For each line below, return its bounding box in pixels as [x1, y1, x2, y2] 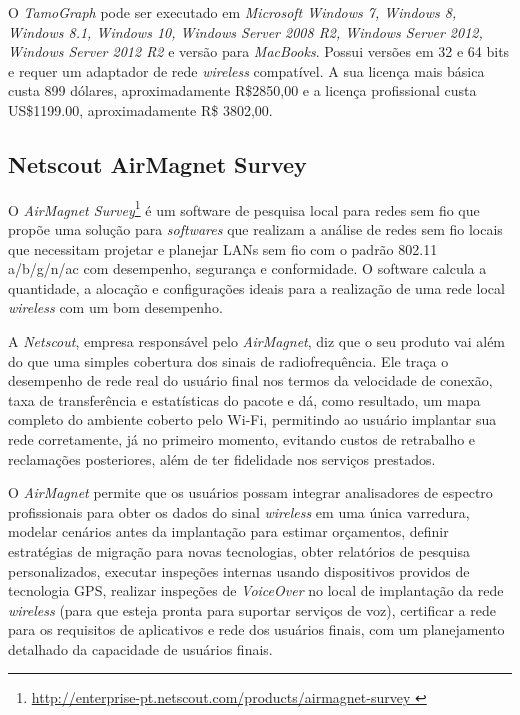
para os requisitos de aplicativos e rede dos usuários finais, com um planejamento [8, 619, 505, 640]
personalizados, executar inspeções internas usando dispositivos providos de [8, 560, 470, 581]
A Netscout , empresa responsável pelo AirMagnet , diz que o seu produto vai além [8, 330, 506, 351]
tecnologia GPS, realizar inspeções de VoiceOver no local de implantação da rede [8, 580, 504, 601]
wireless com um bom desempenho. [8, 297, 223, 318]
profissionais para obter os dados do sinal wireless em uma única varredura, [8, 501, 470, 522]
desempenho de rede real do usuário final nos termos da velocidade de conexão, [8, 370, 493, 391]
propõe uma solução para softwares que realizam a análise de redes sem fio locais [8, 219, 503, 240]
